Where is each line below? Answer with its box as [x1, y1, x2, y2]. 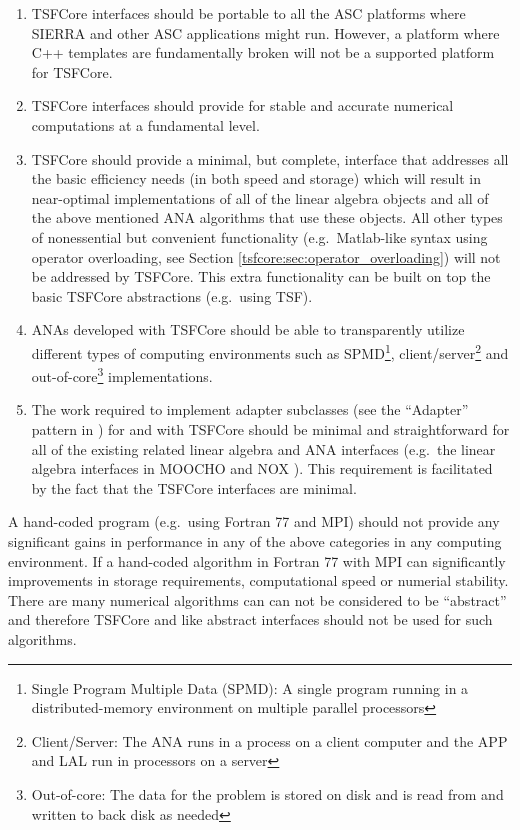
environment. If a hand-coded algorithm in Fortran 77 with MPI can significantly [8, 550, 506, 571]
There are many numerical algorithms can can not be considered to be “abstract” [8, 589, 507, 610]
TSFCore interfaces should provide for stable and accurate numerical [31, 95, 454, 116]
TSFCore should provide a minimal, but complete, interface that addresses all [31, 148, 509, 169]
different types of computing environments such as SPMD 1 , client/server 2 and [31, 339, 509, 363]
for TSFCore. [31, 61, 113, 82]
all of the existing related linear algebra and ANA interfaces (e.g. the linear [31, 438, 496, 459]
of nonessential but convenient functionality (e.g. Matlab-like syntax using [31, 226, 488, 247]
